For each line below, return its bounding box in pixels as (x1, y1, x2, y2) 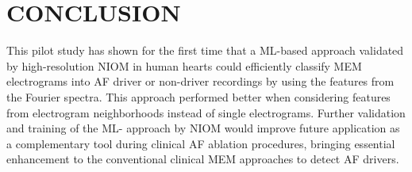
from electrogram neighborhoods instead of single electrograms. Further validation (6, 104, 406, 120)
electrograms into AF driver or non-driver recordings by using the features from (6, 73, 395, 90)
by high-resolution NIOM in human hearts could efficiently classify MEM (6, 57, 362, 74)
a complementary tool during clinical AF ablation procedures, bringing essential (6, 135, 395, 151)
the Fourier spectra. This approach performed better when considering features (6, 88, 391, 105)
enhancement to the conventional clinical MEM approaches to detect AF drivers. (6, 151, 399, 167)
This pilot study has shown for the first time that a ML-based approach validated (6, 42, 404, 59)
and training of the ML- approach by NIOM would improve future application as (6, 120, 400, 136)
